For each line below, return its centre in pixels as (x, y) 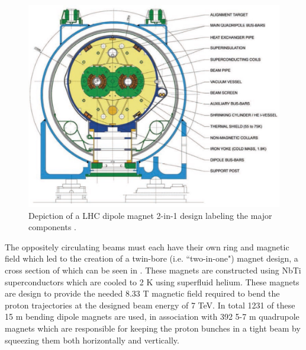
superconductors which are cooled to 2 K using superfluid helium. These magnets (152, 281)
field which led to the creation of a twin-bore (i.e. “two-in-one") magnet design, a (152, 258)
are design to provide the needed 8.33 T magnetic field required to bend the (142, 293)
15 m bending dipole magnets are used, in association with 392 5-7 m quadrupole (152, 316)
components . (52, 227)
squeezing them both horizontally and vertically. (92, 340)
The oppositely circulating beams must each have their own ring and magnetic (147, 246)
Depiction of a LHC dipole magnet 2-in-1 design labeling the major (150, 215)
